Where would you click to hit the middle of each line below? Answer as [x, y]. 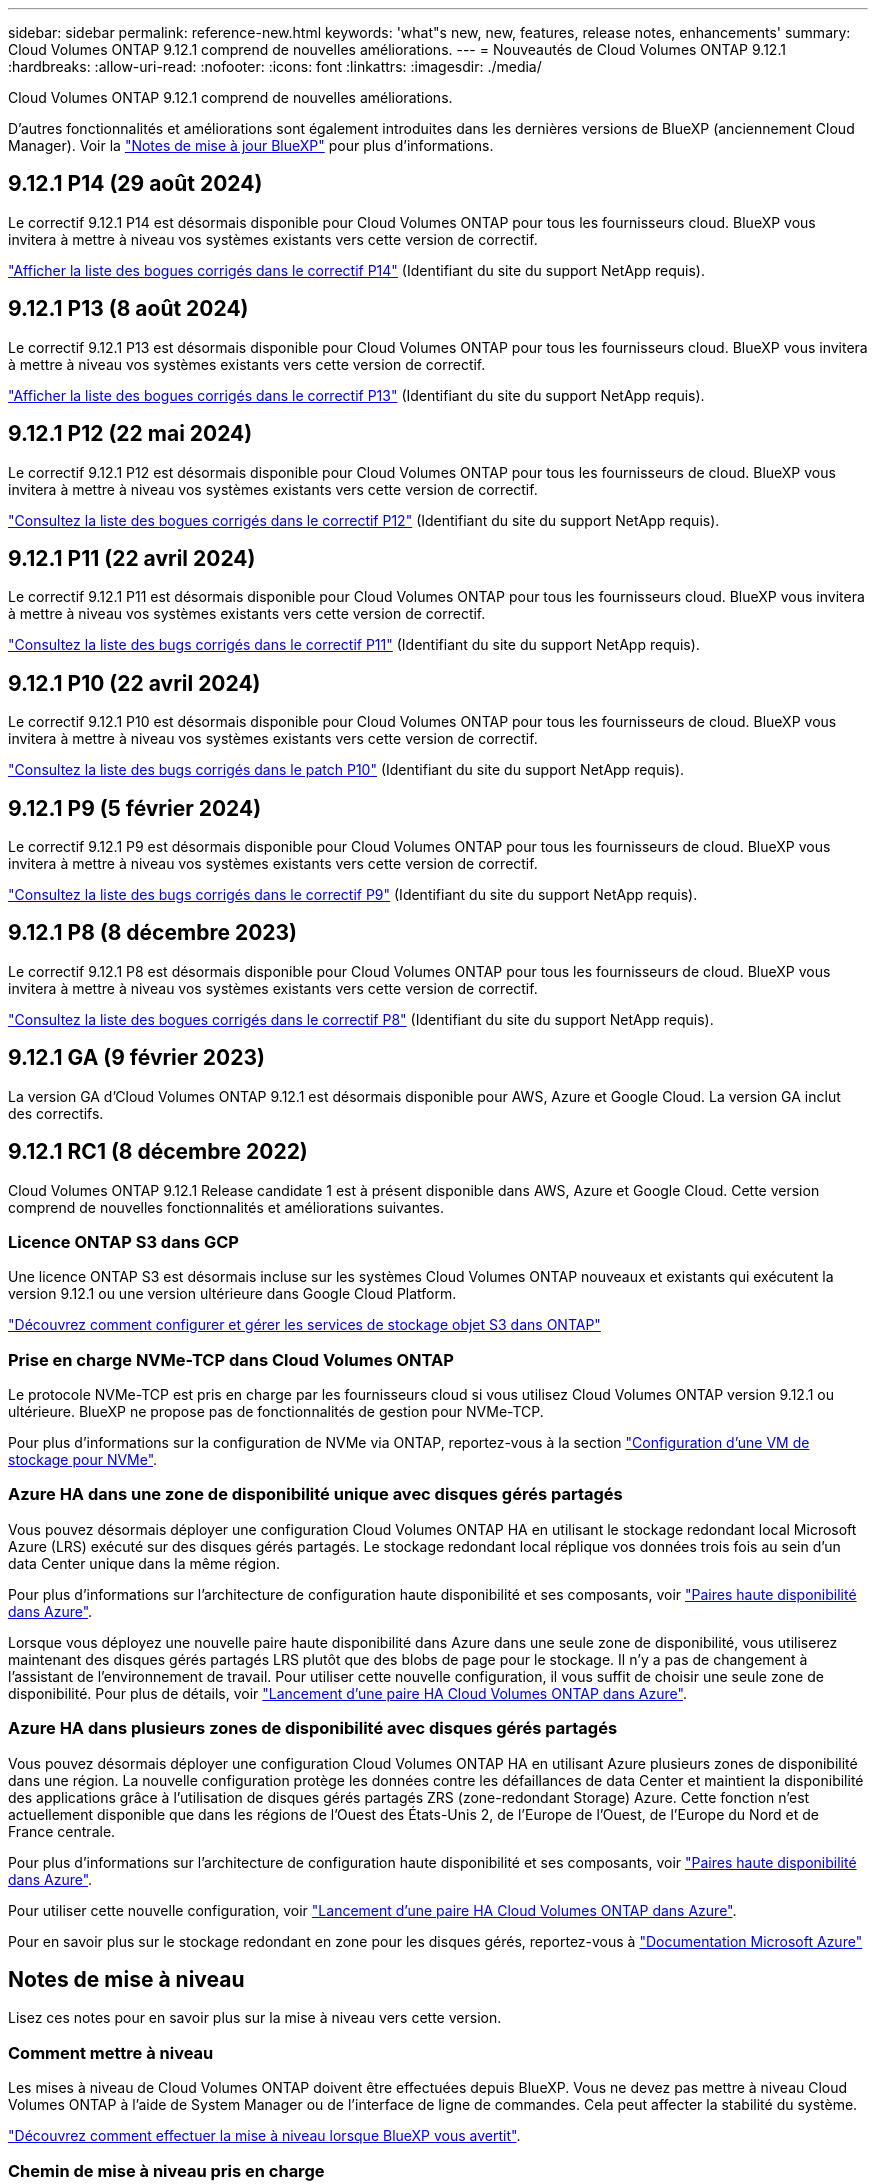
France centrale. [62, 1831]
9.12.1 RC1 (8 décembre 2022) [158, 1152]
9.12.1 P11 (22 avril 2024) [132, 558]
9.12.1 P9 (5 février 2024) [135, 808]
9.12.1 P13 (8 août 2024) [128, 309]
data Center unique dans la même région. [144, 1563]
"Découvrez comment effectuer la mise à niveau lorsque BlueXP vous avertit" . [264, 2136]
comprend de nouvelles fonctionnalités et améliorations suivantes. [226, 1207]
